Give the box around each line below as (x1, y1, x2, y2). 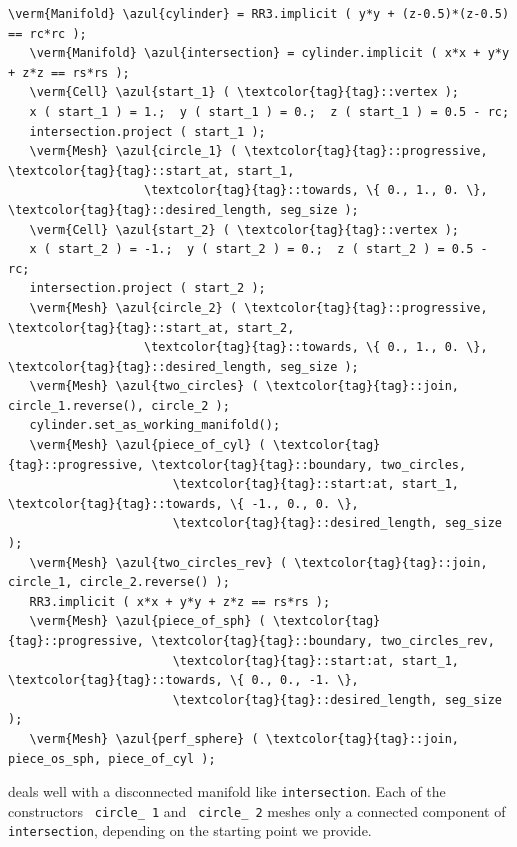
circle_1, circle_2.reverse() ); (8, 575, 230, 590)
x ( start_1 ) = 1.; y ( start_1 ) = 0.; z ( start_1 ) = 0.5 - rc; (29, 104, 510, 119)
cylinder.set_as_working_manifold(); (29, 418, 281, 433)
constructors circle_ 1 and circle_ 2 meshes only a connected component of (8, 800, 506, 821)
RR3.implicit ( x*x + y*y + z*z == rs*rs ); (29, 594, 331, 609)
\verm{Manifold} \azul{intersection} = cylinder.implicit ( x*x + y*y (29, 46, 510, 61)
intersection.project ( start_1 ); (29, 124, 266, 139)
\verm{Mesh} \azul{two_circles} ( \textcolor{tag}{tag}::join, (29, 379, 460, 394)
